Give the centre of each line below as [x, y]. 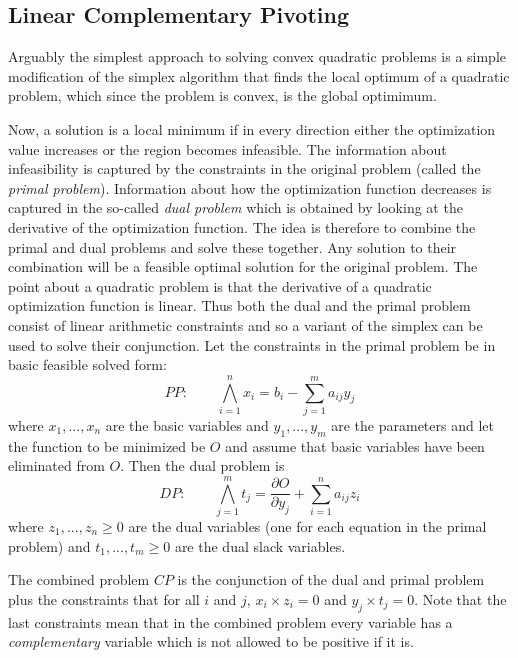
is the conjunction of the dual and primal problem [331, 579]
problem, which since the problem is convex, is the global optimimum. [222, 95]
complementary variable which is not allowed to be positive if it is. [211, 641]
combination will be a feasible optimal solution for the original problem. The [243, 266]
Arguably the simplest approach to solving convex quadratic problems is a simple [257, 56]
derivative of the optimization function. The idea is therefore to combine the [242, 226]
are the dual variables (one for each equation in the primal [307, 525]
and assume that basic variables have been [355, 445]
